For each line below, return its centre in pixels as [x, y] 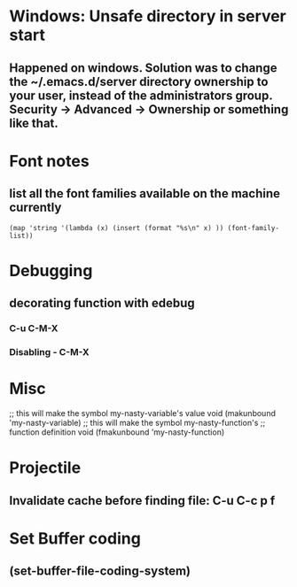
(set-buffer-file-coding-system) [100, 572]
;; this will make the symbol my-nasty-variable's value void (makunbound [143, 413]
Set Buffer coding [75, 538]
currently [35, 208]
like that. [34, 123]
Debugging [51, 270]
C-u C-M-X [34, 328]
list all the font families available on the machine [145, 193]
